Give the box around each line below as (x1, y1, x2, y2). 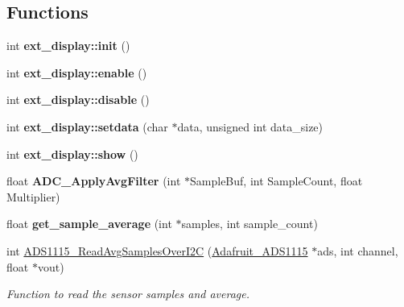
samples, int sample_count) (181, 215, 318, 232)
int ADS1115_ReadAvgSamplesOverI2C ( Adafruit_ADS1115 (6, 242, 308, 259)
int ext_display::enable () (6, 64, 147, 81)
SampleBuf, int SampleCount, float (190, 172, 363, 189)
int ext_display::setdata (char (6, 118, 168, 135)
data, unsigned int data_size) (177, 118, 324, 135)
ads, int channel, (317, 242, 398, 259)
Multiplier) (6, 188, 60, 205)
